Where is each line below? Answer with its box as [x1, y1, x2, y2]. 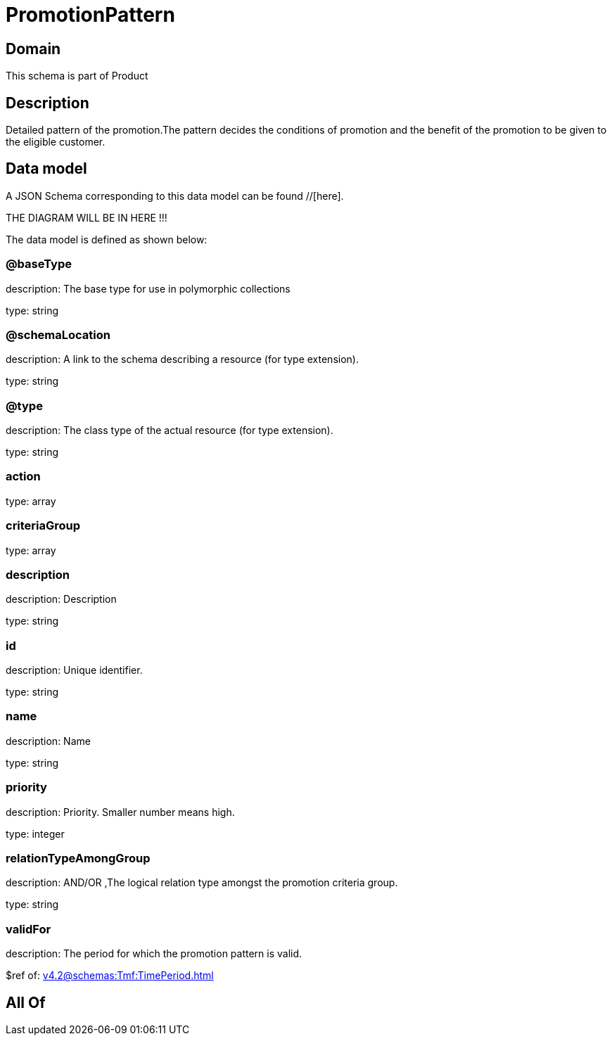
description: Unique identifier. [6, 664, 143, 677]
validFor [6, 921, 51, 936]
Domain [6, 39, 61, 58]
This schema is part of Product [6, 70, 148, 82]
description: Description [6, 593, 117, 606]
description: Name [6, 734, 91, 747]
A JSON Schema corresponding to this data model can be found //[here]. [6, 189, 344, 202]
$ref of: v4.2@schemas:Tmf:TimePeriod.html [6, 969, 214, 982]
